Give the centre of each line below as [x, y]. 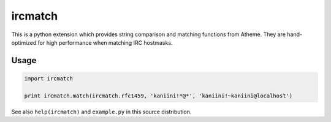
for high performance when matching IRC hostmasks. [105, 42]
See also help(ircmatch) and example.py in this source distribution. [101, 112]
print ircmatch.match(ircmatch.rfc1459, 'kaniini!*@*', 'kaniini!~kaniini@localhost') [158, 96]
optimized [24, 42]
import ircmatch [49, 78]
